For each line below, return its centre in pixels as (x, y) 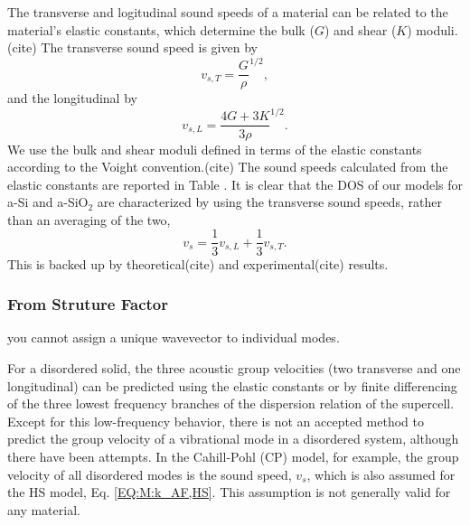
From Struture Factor (88, 304)
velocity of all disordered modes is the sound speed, (150, 474)
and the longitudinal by (72, 98)
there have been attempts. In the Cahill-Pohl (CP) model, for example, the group (233, 456)
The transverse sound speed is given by (149, 47)
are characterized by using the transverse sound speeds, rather (269, 202)
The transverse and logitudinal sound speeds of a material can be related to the (228, 12)
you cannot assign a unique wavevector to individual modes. (174, 337)
